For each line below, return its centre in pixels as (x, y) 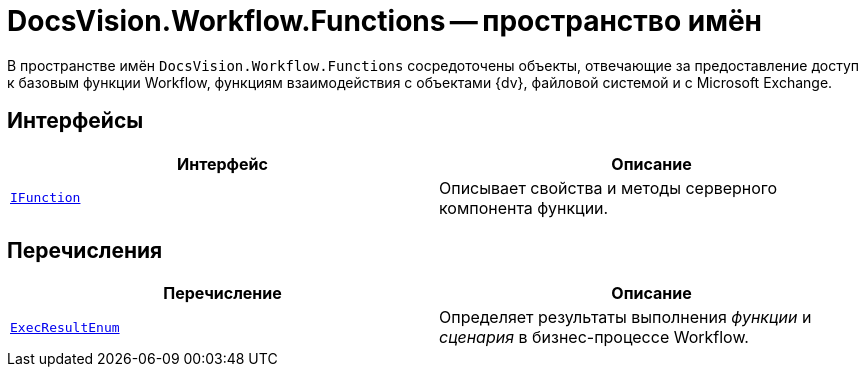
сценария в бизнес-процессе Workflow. (594, 337)
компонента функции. (524, 207)
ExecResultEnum (65, 327)
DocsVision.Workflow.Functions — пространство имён (384, 21)
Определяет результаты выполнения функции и (625, 317)
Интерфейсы (75, 121)
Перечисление (222, 293)
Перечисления (85, 251)
